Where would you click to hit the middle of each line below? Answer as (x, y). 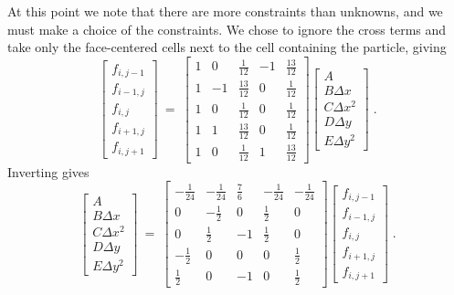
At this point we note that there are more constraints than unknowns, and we (225, 11)
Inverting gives (48, 171)
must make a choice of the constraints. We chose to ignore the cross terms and (227, 29)
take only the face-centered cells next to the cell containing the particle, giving (227, 47)
